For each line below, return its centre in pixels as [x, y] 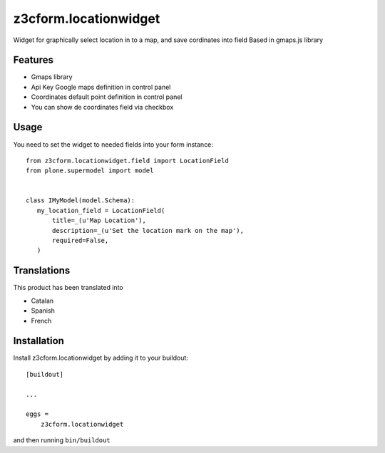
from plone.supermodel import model [90, 171]
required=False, [81, 241]
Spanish [43, 311]
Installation [38, 341]
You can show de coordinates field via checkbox [102, 107]
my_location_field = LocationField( [101, 210]
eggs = [37, 414]
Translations [42, 271]
